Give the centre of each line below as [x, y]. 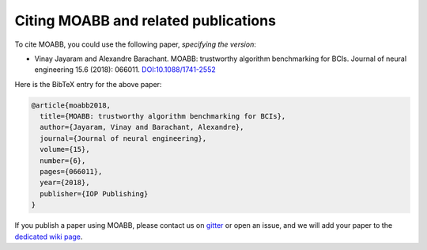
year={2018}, [65, 183]
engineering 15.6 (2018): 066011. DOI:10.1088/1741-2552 [125, 70]
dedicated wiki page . [49, 237]
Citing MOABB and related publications [145, 21]
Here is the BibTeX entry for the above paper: [88, 84]
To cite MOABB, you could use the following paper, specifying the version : [135, 44]
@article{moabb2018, [71, 105]
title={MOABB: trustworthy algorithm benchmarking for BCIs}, [163, 116]
